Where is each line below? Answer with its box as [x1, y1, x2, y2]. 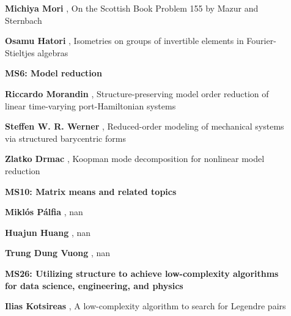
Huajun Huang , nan [5, 226, 91, 238]
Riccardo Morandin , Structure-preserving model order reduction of [5, 87, 269, 100]
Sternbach [5, 13, 42, 26]
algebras [37, 46, 68, 59]
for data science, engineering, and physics [5, 279, 183, 292]
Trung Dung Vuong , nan [5, 246, 111, 259]
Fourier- [246, 34, 276, 47]
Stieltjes [5, 46, 35, 59]
